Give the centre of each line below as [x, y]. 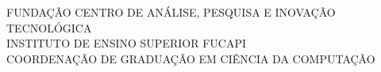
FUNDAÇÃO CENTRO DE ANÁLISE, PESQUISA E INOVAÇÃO [171, 12]
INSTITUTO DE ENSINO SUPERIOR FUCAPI [126, 43]
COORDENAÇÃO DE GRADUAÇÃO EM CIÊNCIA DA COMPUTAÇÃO [191, 58]
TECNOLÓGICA [49, 27]
